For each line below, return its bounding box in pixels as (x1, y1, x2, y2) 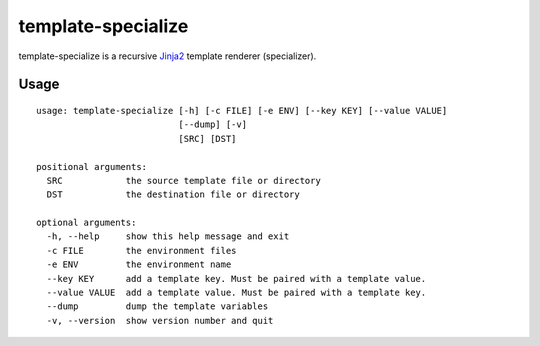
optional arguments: (36, 217, 137, 229)
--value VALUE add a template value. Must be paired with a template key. (46, 287, 427, 299)
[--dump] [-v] (178, 119, 248, 130)
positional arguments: (36, 161, 148, 172)
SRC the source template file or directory (46, 175, 322, 186)
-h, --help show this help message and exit (46, 231, 290, 242)
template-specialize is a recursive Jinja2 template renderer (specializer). (18, 50, 317, 62)
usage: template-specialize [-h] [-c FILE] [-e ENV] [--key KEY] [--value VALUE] (36, 105, 448, 116)
